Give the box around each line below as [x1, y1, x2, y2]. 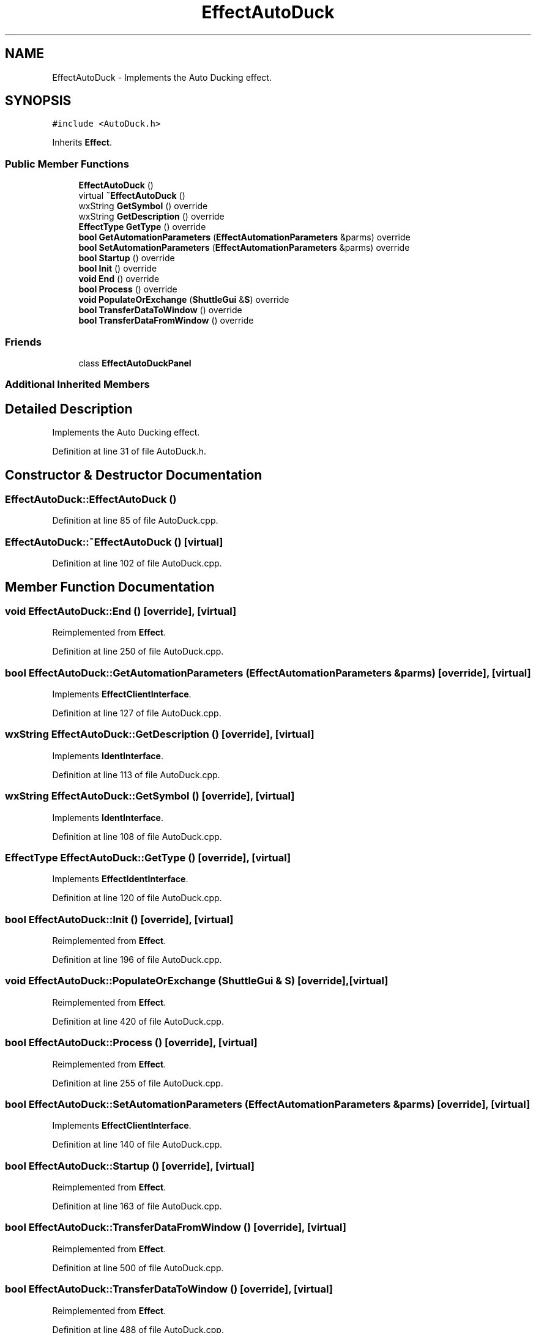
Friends [5, 335, 42, 348]
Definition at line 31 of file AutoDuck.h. [52, 446, 207, 457]
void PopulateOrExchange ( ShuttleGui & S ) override [78, 294, 289, 305]
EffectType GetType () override [78, 221, 206, 232]
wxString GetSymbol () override [78, 201, 208, 212]
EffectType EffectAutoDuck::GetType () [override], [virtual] [5, 851, 291, 864]
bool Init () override [78, 263, 157, 274]
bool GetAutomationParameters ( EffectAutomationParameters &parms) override [78, 232, 411, 243]
